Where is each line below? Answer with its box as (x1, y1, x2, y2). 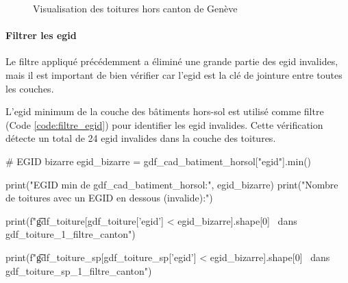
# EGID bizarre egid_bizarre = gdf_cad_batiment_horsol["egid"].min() (5, 153, 312, 168)
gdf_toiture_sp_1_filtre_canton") (5, 263, 152, 278)
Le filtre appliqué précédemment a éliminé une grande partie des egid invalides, (5, 54, 338, 69)
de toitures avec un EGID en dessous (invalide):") (5, 190, 213, 205)
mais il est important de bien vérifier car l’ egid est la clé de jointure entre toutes (5, 67, 343, 82)
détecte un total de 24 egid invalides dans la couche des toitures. (5, 131, 276, 145)
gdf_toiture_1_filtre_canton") (5, 227, 136, 241)
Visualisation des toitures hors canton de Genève (33, 1, 238, 15)
